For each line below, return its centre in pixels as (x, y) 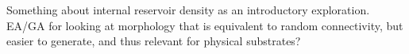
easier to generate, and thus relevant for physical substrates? (154, 41)
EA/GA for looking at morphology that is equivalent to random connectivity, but (205, 25)
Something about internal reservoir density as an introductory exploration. (188, 10)
